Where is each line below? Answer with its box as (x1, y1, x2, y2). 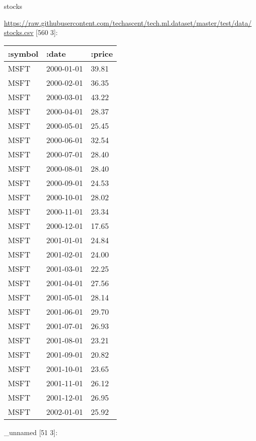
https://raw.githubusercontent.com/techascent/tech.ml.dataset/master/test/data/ (4, 17, 252, 28)
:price (91, 47, 113, 59)
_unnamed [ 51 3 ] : (4, 427, 58, 437)
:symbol (8, 47, 38, 59)
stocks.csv (4, 27, 34, 37)
